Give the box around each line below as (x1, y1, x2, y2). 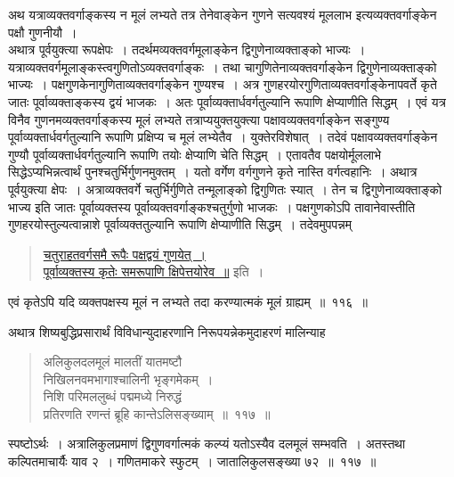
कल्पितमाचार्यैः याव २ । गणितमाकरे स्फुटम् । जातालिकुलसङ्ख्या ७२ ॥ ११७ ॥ (8, 452, 377, 471)
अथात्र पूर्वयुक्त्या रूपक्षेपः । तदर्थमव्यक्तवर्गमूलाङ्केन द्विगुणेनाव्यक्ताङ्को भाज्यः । (8, 40, 366, 59)
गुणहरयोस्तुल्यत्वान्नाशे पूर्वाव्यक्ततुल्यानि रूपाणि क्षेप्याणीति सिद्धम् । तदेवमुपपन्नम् (8, 215, 352, 234)
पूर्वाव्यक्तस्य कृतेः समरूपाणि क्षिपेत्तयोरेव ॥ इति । (43, 262, 264, 281)
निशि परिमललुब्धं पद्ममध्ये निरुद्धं (43, 387, 182, 406)
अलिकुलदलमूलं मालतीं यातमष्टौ (43, 352, 182, 371)
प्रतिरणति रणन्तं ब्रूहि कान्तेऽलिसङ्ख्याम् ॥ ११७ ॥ (43, 404, 271, 423)
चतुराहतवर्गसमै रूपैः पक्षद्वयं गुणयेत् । (43, 244, 207, 263)
